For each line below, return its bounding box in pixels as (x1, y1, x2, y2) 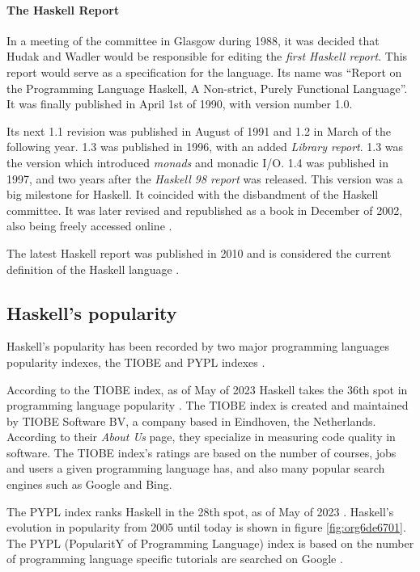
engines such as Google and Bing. (6, 476, 172, 493)
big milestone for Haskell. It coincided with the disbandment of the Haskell (6, 186, 379, 203)
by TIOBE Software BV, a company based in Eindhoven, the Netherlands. (6, 412, 376, 429)
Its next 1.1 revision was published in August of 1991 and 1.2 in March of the (6, 122, 391, 139)
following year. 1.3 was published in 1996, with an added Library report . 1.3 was (6, 138, 404, 155)
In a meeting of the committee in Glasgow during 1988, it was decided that (6, 32, 380, 48)
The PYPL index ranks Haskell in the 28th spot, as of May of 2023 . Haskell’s (6, 503, 394, 519)
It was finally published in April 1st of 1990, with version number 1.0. (6, 95, 353, 112)
